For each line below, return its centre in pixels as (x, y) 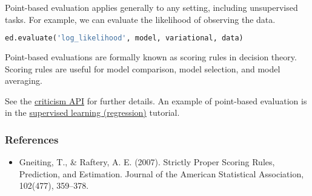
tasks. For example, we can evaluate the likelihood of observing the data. (140, 19)
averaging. (24, 81)
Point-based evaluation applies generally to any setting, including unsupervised (151, 7)
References (32, 139)
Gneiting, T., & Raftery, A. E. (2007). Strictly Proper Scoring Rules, (147, 162)
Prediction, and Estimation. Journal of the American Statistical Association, (161, 173)
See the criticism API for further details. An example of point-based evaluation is (156, 100)
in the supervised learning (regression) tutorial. (92, 112)
